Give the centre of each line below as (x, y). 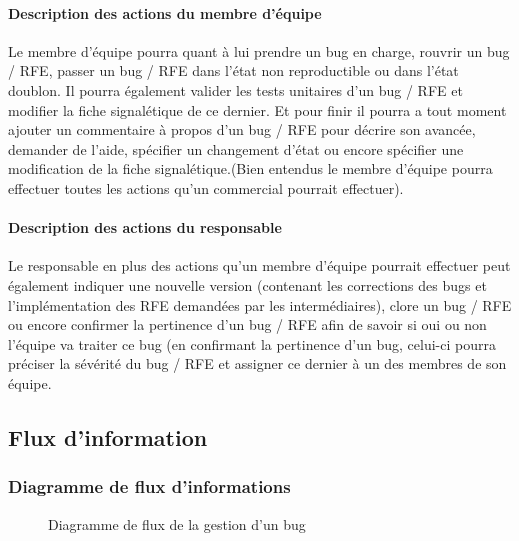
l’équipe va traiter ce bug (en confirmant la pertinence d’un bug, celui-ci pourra (252, 343)
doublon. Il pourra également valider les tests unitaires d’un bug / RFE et (235, 89)
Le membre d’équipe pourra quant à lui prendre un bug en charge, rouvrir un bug (259, 50)
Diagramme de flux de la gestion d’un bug (177, 523)
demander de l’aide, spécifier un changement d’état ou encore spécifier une (236, 148)
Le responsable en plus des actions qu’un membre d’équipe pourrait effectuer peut (259, 265)
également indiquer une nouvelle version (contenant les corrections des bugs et (247, 284)
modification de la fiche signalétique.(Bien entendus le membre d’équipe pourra (250, 168)
